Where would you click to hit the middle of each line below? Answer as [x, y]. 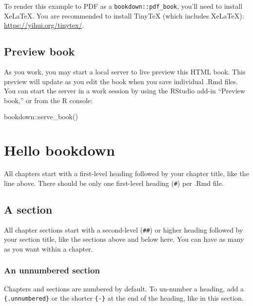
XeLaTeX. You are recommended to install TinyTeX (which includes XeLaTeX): [124, 15]
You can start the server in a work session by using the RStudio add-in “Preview [125, 91]
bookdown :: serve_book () [41, 117]
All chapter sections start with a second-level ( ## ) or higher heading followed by [124, 229]
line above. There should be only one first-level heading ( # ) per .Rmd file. [114, 183]
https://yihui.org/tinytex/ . [44, 25]
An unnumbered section [52, 270]
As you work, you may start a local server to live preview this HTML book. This [125, 72]
